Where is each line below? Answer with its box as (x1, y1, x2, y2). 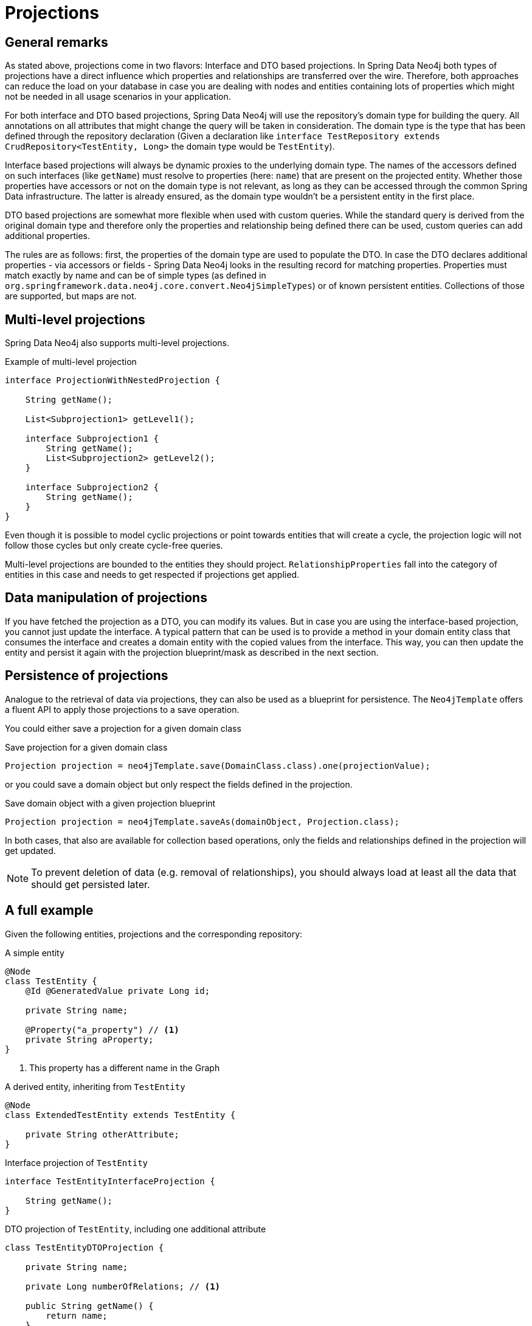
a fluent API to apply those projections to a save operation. (5, 704, 240, 715)
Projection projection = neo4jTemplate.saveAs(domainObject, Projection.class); (5, 816, 400, 827)
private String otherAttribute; (25, 1129, 179, 1139)
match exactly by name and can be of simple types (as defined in (5, 270, 266, 281)
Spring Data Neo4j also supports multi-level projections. (5, 338, 230, 349)
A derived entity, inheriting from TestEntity (5, 1081, 185, 1092)
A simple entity (5, 947, 64, 958)
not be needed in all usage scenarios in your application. (5, 91, 231, 102)
